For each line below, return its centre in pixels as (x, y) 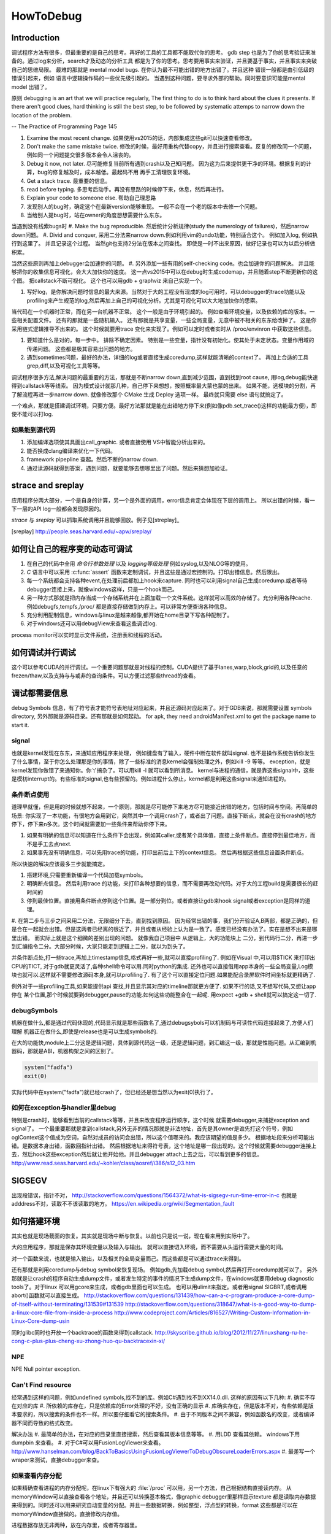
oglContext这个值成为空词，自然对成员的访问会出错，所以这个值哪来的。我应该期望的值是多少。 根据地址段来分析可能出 (163, 1137)
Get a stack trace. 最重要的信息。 (69, 180)
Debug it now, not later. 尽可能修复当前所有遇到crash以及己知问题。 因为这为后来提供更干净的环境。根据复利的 (166, 163)
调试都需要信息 (40, 693)
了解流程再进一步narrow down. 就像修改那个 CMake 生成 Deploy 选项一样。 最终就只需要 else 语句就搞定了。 (149, 394)
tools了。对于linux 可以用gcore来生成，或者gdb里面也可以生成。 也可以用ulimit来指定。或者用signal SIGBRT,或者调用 (159, 1287)
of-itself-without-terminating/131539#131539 (67, 1304)
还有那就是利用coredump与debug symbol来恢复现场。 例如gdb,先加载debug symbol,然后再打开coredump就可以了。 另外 (165, 1270)
